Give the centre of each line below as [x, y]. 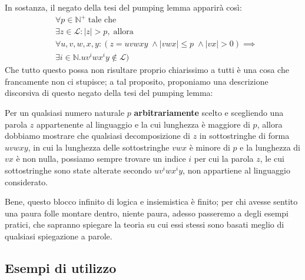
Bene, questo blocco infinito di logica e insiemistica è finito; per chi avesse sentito [151, 201]
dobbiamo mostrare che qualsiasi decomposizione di [97, 136]
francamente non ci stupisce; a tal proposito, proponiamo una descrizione [137, 81]
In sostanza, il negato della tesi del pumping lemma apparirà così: [123, 7]
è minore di [210, 147]
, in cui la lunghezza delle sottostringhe [99, 147]
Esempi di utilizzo [61, 268]
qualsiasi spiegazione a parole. [59, 236]
